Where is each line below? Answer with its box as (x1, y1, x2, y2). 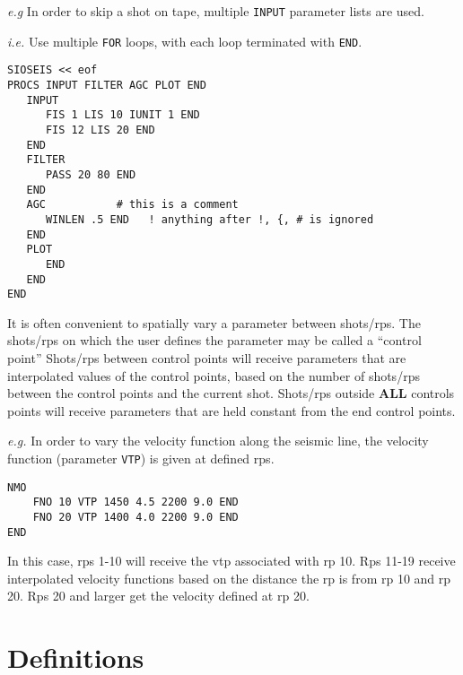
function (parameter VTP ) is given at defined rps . (7, 448, 275, 467)
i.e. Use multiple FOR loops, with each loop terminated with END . (7, 31, 363, 50)
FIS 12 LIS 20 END (45, 123, 155, 136)
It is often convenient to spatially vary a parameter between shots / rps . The (7, 313, 421, 332)
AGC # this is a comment (26, 198, 239, 212)
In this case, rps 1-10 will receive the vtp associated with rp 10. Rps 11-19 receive (7, 551, 456, 570)
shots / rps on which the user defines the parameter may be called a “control (7, 331, 422, 350)
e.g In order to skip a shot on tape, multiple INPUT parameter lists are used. (7, 2, 425, 20)
